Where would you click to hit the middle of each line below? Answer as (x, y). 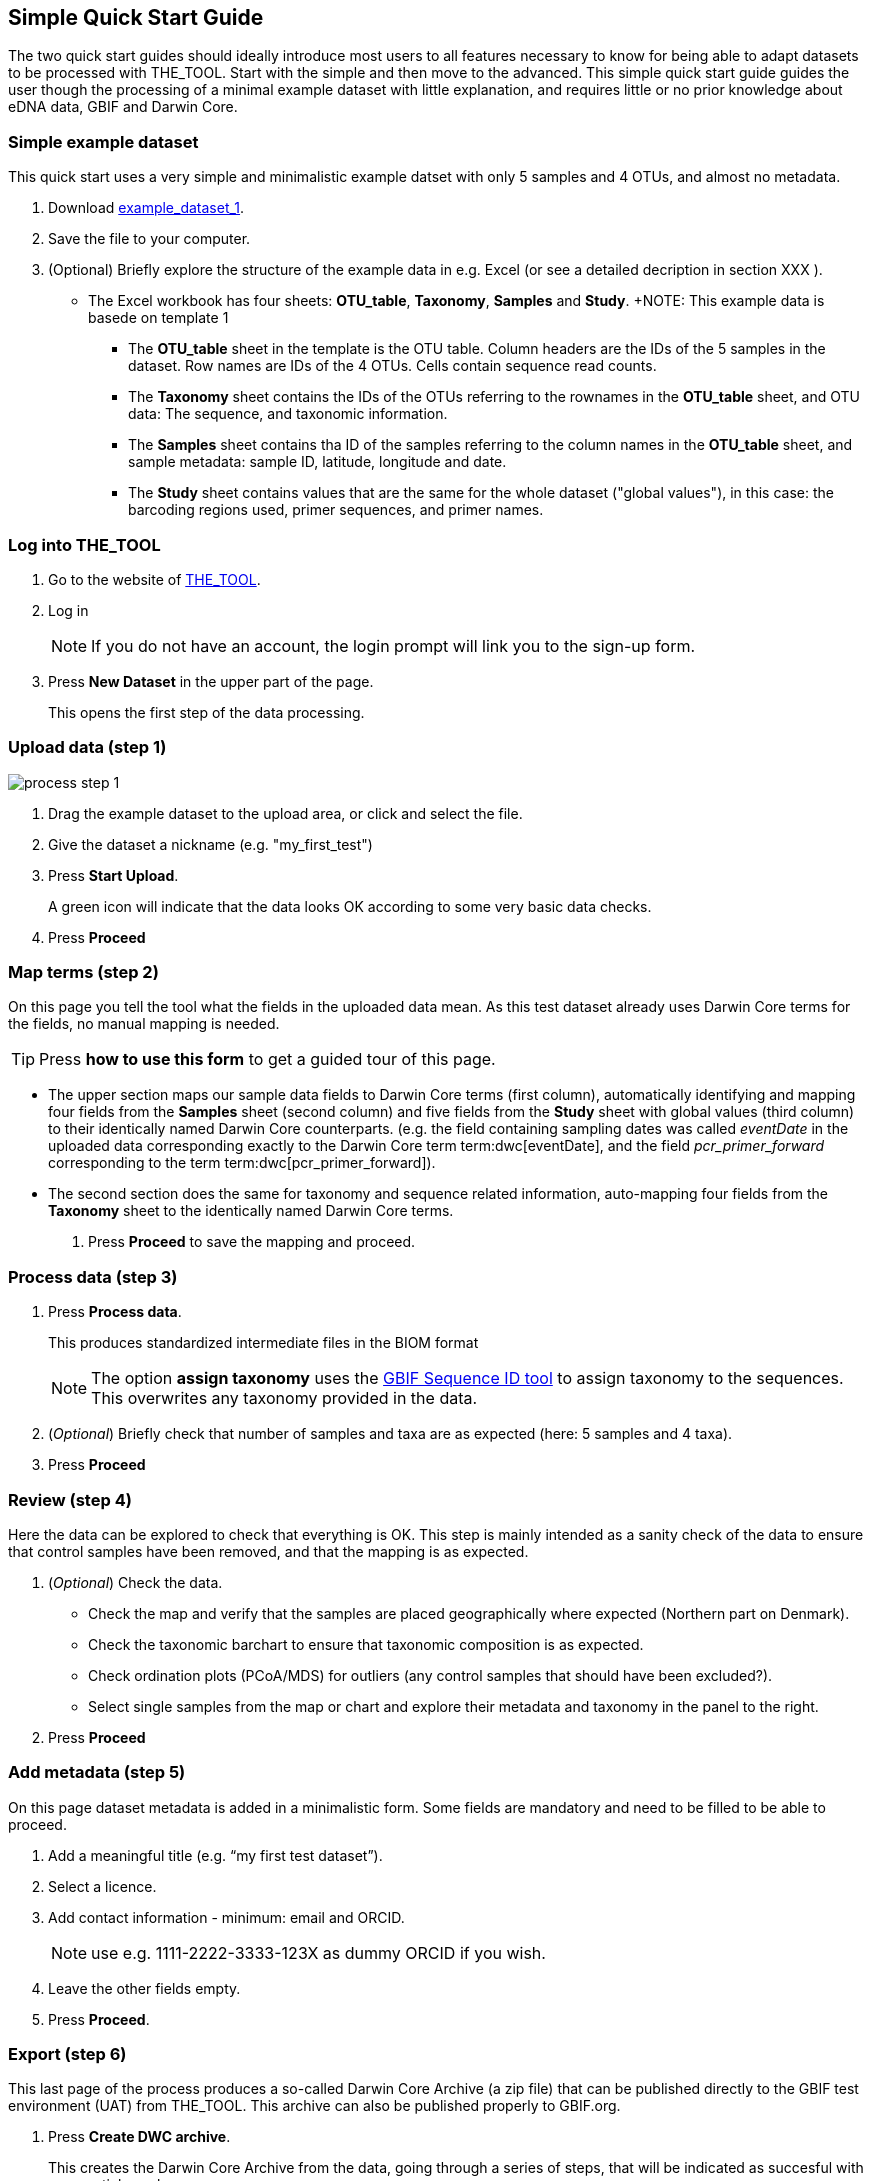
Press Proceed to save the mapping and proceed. (252, 1242)
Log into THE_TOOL (84, 544)
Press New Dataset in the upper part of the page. (211, 681)
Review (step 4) (70, 1499)
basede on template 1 (158, 318)
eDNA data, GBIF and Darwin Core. (123, 107)
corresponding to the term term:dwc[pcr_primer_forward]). (242, 1163)
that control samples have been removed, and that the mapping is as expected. (268, 1551)
